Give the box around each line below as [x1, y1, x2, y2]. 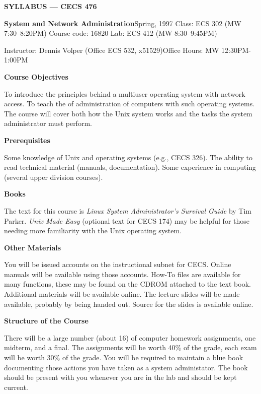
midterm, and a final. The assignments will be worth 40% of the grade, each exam [4, 342, 257, 353]
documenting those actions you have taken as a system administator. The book [4, 362, 248, 372]
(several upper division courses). [4, 171, 103, 182]
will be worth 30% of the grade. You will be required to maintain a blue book [4, 352, 243, 363]
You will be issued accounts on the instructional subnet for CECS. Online [4, 259, 231, 270]
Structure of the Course [4, 315, 89, 326]
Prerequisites [4, 135, 50, 145]
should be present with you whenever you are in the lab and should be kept [4, 372, 237, 382]
